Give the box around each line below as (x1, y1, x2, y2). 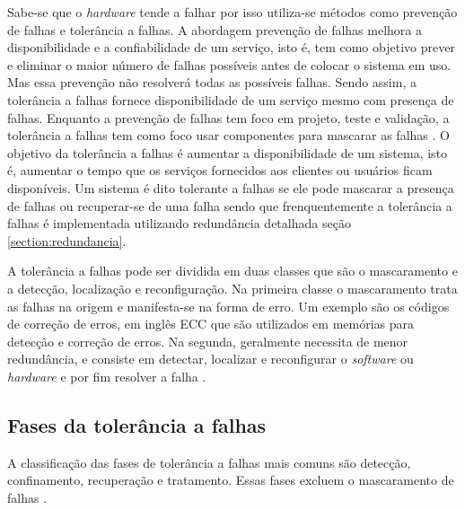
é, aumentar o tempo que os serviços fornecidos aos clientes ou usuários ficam (7, 161, 433, 180)
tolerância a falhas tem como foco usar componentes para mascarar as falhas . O (7, 126, 450, 145)
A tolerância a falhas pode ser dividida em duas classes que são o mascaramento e (7, 261, 458, 280)
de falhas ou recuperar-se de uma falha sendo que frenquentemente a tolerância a (7, 196, 452, 215)
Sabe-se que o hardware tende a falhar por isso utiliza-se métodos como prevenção (7, 3, 458, 21)
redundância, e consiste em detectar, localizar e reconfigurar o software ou (7, 349, 414, 368)
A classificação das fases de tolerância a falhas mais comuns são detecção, (7, 453, 411, 471)
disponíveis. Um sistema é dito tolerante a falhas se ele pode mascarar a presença (7, 178, 454, 197)
